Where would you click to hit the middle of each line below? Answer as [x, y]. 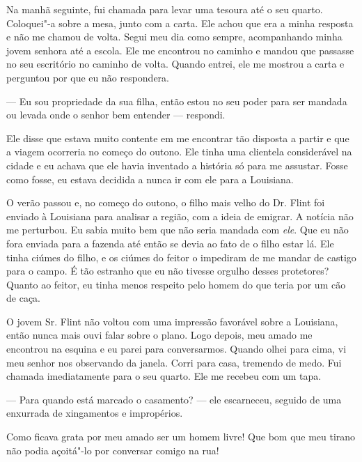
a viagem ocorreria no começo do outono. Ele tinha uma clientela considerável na [179, 152]
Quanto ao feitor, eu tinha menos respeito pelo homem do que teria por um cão [176, 284]
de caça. [23, 298]
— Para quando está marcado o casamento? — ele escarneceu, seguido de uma [174, 399]
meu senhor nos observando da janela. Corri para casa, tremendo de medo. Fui [174, 362]
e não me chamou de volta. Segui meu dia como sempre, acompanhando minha [174, 37]
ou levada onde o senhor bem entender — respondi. [116, 115]
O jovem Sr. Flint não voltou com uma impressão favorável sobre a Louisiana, [172, 321]
